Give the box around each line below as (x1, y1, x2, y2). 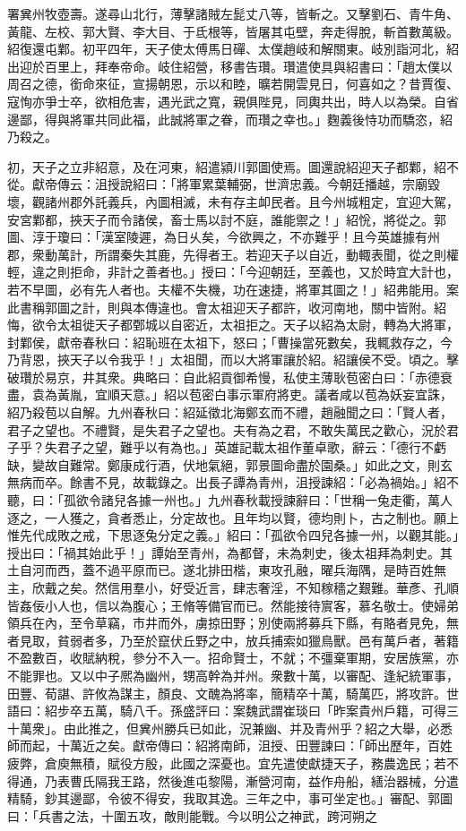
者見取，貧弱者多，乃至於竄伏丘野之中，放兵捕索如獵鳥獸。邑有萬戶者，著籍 (7, 630, 459, 649)
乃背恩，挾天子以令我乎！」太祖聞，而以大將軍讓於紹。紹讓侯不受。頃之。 (7, 350, 446, 369)
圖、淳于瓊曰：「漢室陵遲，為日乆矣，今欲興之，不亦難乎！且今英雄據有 (7, 227, 427, 246)
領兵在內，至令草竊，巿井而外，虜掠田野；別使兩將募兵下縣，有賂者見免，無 (7, 613, 459, 632)
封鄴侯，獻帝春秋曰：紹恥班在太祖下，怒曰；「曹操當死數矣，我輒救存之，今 (7, 332, 453, 351)
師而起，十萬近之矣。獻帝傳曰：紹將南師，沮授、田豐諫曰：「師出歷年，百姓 (7, 736, 453, 755)
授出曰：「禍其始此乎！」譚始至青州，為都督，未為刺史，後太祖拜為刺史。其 (7, 543, 453, 561)
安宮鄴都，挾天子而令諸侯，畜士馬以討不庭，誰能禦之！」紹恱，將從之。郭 (7, 210, 446, 228)
